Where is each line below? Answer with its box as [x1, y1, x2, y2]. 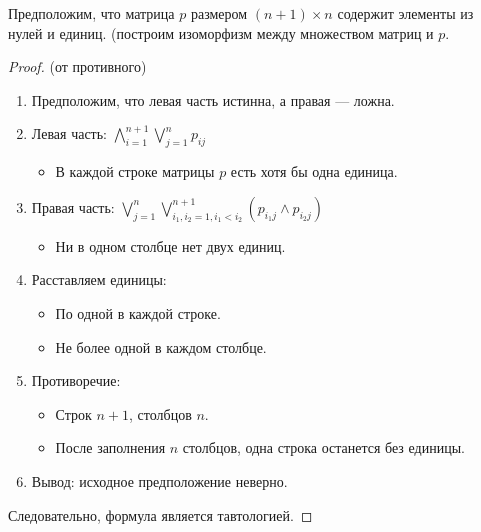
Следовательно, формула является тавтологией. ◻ [8, 504, 313, 525]
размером [190, 3, 248, 23]
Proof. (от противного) [8, 56, 147, 77]
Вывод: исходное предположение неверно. [31, 470, 288, 491]
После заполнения [55, 437, 166, 458]
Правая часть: [31, 196, 115, 217]
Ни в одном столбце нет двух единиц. [55, 235, 286, 256]
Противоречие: [31, 370, 121, 391]
